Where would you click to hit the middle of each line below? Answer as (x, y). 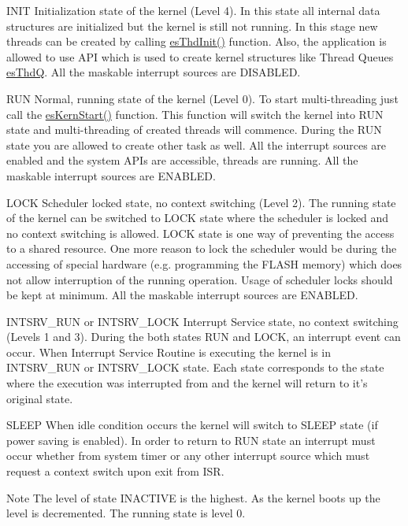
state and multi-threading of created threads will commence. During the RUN (194, 130)
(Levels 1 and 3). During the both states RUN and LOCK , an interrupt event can (204, 337)
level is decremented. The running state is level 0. (126, 513)
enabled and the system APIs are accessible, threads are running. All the (182, 160)
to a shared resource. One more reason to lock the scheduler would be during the (202, 248)
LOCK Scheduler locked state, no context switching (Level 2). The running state (201, 202)
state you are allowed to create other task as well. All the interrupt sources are (197, 144)
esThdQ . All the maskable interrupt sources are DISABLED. (154, 72)
